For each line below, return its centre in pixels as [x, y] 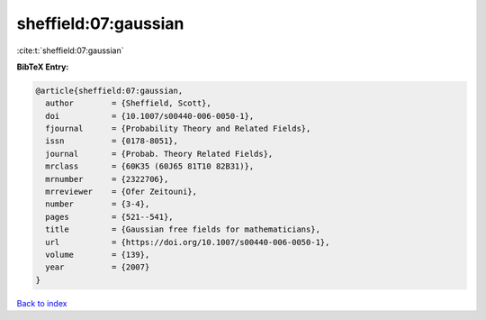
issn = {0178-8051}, [112, 141]
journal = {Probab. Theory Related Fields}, [159, 154]
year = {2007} [98, 267]
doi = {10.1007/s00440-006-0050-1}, [150, 116]
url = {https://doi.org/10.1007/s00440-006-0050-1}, [188, 242]
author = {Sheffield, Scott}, [128, 103]
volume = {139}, [98, 255]
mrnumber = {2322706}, [107, 179]
